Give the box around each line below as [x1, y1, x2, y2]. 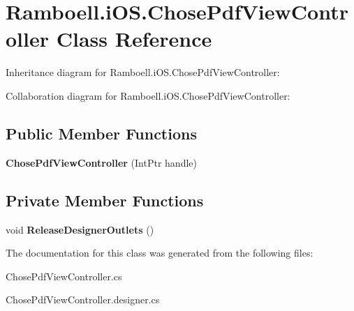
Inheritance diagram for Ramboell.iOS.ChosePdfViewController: [6, 65, 280, 79]
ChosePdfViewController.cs [6, 268, 122, 283]
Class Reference [56, 24, 212, 53]
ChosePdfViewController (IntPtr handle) [6, 155, 197, 169]
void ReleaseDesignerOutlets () [6, 222, 154, 236]
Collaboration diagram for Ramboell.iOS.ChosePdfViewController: [6, 88, 290, 103]
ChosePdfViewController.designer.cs [6, 292, 160, 307]
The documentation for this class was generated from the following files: [6, 245, 314, 260]
